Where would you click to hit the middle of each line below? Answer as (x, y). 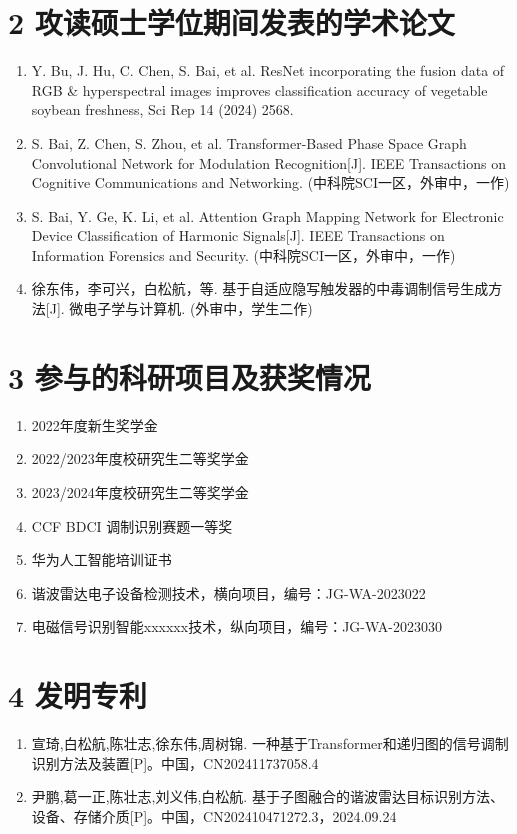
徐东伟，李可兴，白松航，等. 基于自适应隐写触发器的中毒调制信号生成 (260, 288)
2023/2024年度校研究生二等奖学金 (140, 491)
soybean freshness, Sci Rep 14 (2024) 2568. (162, 109)
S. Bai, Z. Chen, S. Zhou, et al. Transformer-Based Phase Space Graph (249, 142)
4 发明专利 (77, 695)
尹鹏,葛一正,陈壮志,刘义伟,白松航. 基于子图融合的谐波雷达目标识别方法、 (267, 796)
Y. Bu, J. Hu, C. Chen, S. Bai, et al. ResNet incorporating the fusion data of (268, 70)
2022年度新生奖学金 (94, 424)
